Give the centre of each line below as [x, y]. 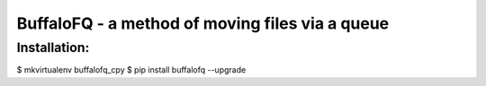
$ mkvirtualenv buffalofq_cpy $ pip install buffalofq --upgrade [131, 70]
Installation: [53, 47]
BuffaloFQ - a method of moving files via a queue [203, 23]
